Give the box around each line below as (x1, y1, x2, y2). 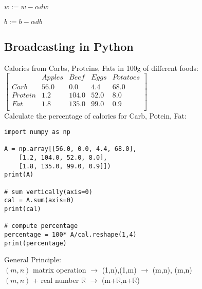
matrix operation (33, 264, 86, 275)
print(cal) (4, 205, 41, 213)
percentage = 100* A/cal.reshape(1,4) (4, 231, 137, 239)
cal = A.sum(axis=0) (4, 197, 75, 204)
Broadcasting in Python (4, 38, 134, 54)
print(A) (4, 171, 34, 179)
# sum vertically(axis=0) (4, 188, 93, 196)
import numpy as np (4, 128, 70, 136)
